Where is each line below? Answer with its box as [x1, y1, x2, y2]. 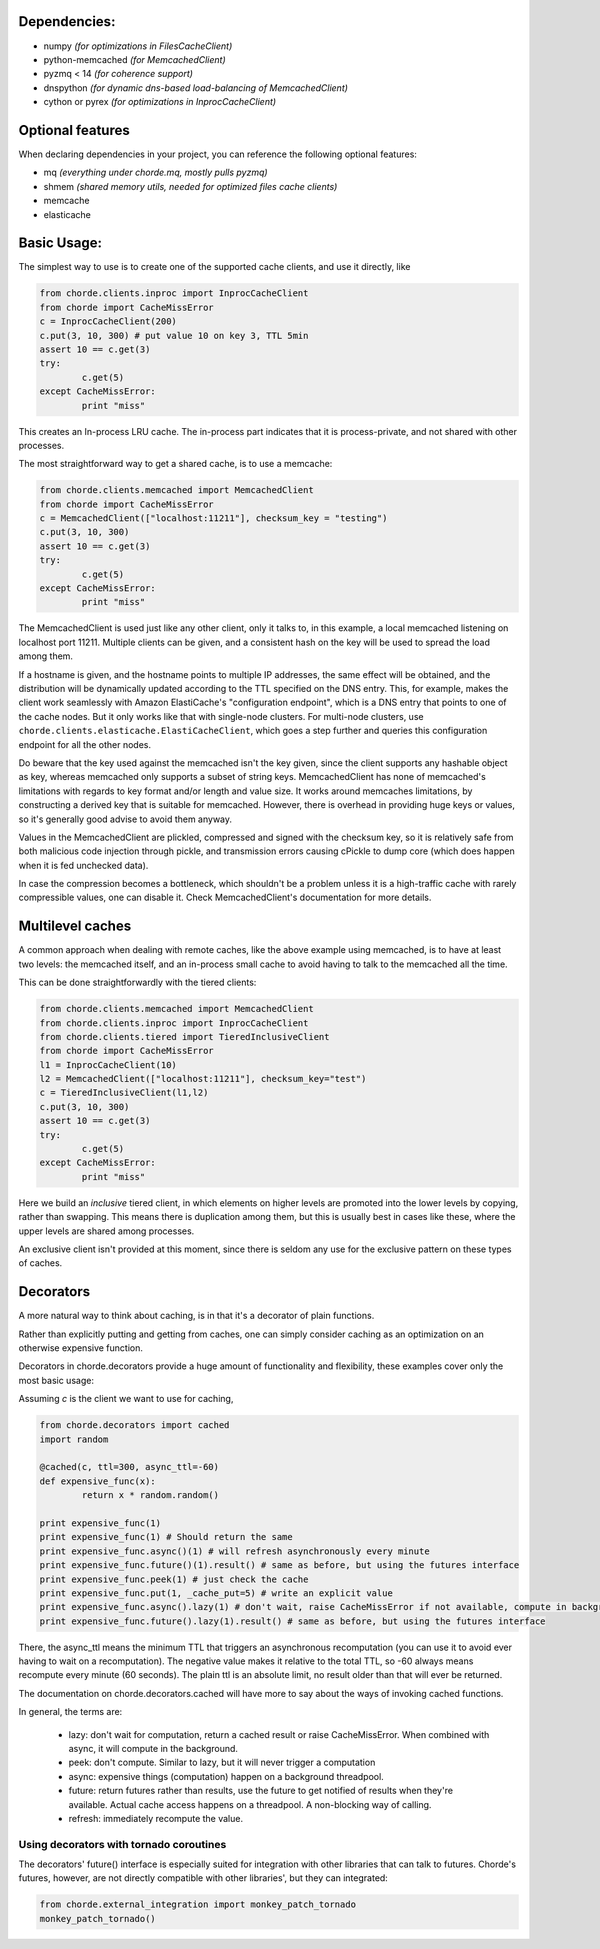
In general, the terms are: [18, 1706, 123, 1718]
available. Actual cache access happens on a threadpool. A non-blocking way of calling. [68, 1798, 432, 1810]
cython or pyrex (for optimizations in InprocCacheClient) [43, 96, 277, 108]
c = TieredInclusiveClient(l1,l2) [39, 1087, 209, 1099]
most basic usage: [18, 1374, 95, 1386]
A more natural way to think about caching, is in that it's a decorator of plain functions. [18, 1310, 375, 1322]
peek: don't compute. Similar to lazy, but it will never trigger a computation [68, 1756, 376, 1769]
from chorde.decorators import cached [39, 1420, 230, 1431]
